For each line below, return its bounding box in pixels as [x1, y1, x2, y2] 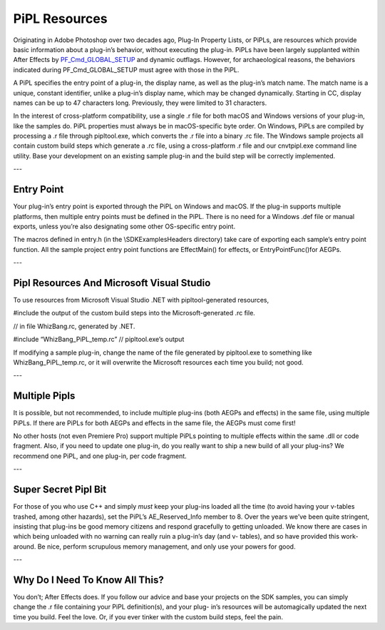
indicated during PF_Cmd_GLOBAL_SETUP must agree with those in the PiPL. [13, 65, 240, 74]
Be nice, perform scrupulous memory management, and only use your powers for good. [37, 542, 296, 551]
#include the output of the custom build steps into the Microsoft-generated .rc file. [13, 309, 256, 317]
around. [13, 542, 36, 551]
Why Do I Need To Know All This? [13, 574, 164, 586]
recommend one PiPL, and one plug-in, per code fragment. [13, 452, 187, 460]
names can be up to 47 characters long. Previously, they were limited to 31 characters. [13, 98, 267, 107]
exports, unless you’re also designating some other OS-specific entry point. [13, 222, 235, 230]
